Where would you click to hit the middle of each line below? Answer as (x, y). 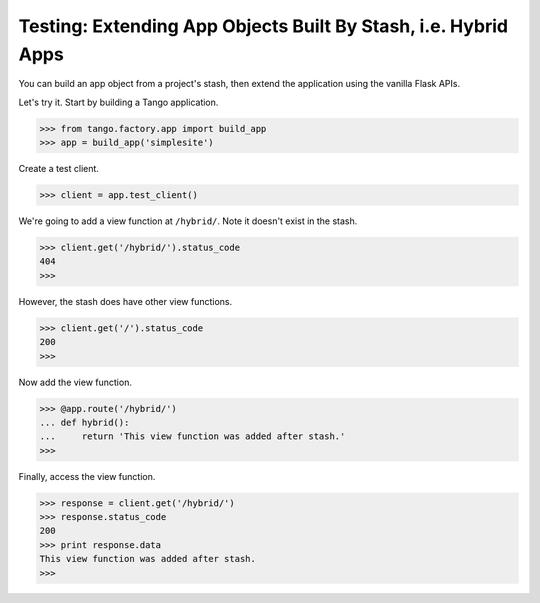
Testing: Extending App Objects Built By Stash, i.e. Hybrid (263, 26)
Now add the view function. (75, 382)
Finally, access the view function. (87, 476)
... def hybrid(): (84, 422)
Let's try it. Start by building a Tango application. (118, 102)
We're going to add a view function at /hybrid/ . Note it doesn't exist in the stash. (188, 221)
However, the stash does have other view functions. (125, 301)
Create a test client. (59, 169)
